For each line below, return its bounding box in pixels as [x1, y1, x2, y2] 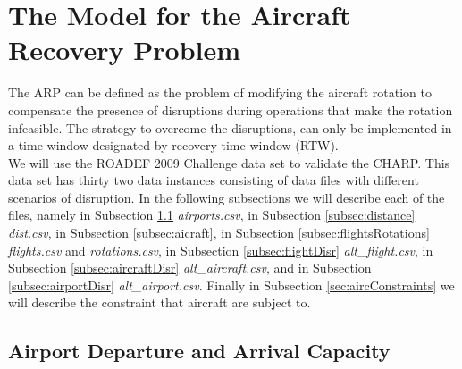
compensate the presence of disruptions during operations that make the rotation [8, 100, 453, 119]
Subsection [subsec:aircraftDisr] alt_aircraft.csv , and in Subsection [8, 258, 372, 277]
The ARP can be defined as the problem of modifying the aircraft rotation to [8, 83, 432, 102]
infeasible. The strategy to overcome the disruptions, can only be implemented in [8, 118, 452, 137]
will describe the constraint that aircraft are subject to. [8, 293, 311, 312]
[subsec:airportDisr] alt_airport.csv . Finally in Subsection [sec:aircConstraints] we [8, 275, 455, 294]
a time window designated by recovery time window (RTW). [8, 136, 339, 155]
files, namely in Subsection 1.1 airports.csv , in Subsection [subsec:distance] [8, 205, 416, 224]
